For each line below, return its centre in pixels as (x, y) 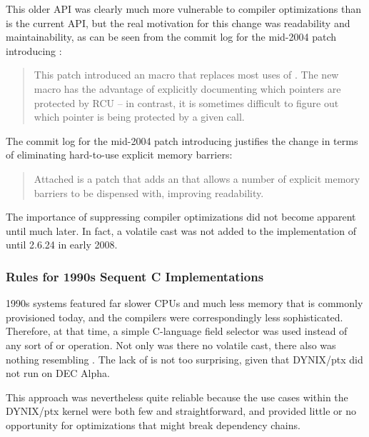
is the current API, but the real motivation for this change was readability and (178, 22)
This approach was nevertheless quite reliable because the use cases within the (177, 397)
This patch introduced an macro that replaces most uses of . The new (186, 75)
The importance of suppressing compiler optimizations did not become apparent (181, 217)
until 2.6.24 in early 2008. (62, 245)
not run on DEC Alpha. (58, 373)
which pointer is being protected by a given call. (139, 117)
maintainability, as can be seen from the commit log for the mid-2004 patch (171, 37)
